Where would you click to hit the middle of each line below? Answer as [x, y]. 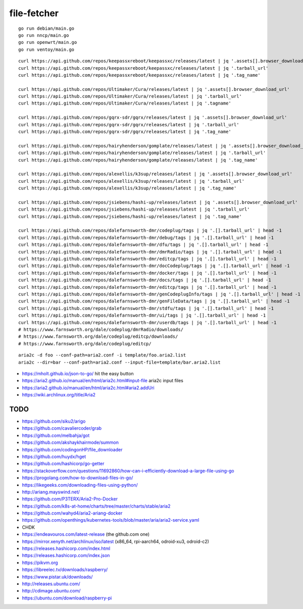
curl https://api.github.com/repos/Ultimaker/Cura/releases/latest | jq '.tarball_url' [130, 96]
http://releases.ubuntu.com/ [51, 584]
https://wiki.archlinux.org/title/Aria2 [59, 395]
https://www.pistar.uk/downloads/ [57, 577]
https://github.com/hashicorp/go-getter [63, 464]
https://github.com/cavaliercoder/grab [62, 428]
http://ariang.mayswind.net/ [51, 492]
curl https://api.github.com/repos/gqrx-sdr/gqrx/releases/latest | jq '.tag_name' [125, 132]
